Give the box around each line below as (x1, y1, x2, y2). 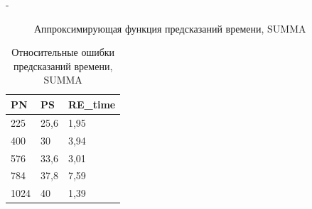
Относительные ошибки (11, 45, 115, 60)
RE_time (68, 96, 116, 111)
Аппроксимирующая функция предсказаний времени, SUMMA (34, 21, 306, 35)
